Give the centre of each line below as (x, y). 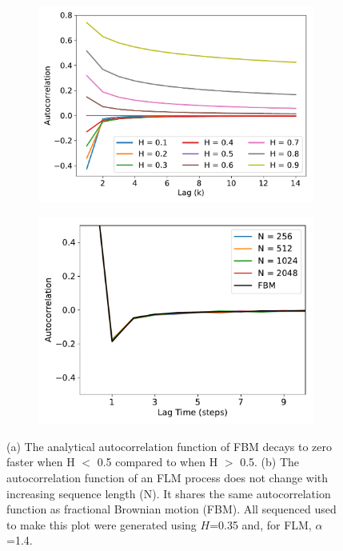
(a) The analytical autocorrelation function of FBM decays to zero (169, 446)
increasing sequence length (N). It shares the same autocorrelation (169, 493)
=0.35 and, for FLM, (261, 524)
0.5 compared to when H (158, 462)
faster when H (41, 462)
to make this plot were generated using (102, 524)
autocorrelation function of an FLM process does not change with (168, 477)
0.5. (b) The (270, 462)
